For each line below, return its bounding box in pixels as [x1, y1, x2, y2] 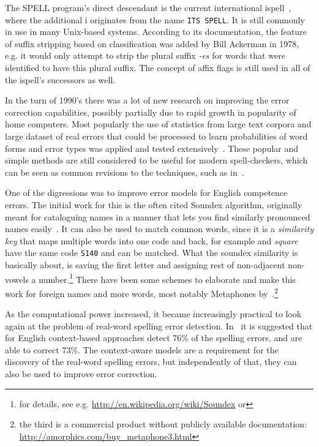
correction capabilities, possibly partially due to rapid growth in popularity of [5, 105, 296, 118]
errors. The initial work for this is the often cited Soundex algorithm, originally [5, 198, 302, 211]
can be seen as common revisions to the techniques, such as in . [5, 165, 244, 178]
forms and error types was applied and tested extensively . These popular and [5, 141, 299, 154]
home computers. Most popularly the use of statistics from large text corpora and [5, 118, 312, 130]
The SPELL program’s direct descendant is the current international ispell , [5, 1, 291, 13]
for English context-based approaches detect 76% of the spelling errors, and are [5, 331, 302, 344]
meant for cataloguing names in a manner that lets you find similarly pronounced [5, 210, 310, 223]
